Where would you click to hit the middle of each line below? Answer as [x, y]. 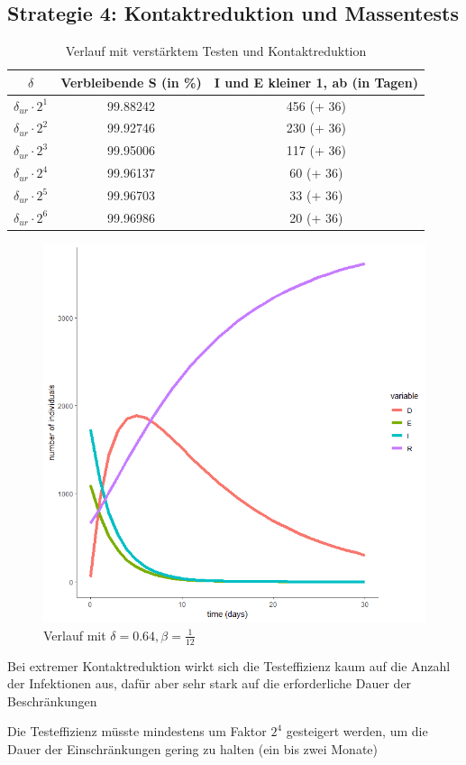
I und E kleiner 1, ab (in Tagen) [316, 82]
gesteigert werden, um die [357, 731]
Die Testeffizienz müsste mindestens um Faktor [137, 731]
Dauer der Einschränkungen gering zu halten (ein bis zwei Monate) [192, 749]
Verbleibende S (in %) [131, 82]
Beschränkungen [52, 700]
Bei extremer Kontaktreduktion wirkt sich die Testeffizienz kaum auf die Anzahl [229, 665]
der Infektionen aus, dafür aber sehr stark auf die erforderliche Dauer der [210, 683]
